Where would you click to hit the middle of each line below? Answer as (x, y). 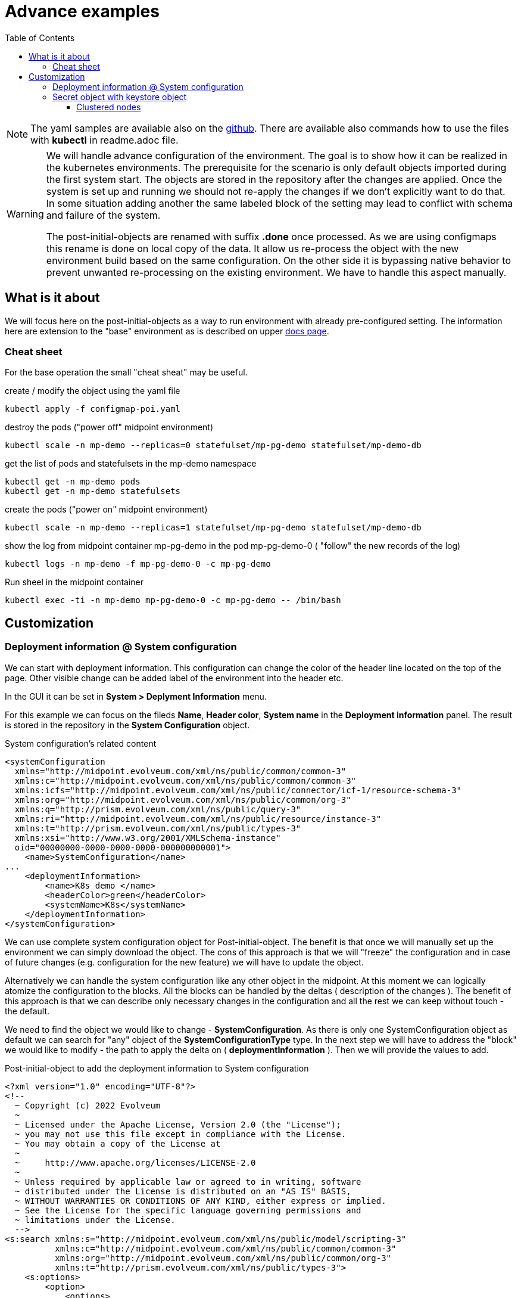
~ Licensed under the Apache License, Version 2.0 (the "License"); (178, 1124)
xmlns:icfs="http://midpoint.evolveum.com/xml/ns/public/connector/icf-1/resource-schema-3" (238, 790)
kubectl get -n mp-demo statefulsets (93, 491)
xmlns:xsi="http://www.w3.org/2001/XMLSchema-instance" (148, 838)
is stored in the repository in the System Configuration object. (127, 725)
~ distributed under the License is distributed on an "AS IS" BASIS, (183, 1191)
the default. (27, 1011)
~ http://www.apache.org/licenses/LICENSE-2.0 (135, 1162)
